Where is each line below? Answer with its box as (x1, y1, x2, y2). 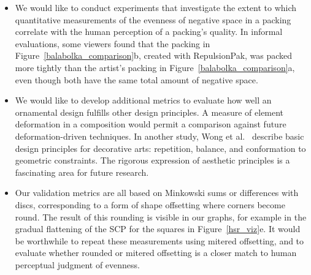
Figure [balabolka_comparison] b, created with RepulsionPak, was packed (15, 49, 293, 62)
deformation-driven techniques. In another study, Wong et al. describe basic (15, 129, 304, 142)
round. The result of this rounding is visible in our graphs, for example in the (15, 210, 307, 223)
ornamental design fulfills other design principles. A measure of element (15, 105, 284, 118)
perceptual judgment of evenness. (15, 258, 140, 271)
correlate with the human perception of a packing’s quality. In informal (15, 25, 283, 38)
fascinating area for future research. (15, 165, 149, 178)
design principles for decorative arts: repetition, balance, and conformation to (15, 141, 306, 154)
